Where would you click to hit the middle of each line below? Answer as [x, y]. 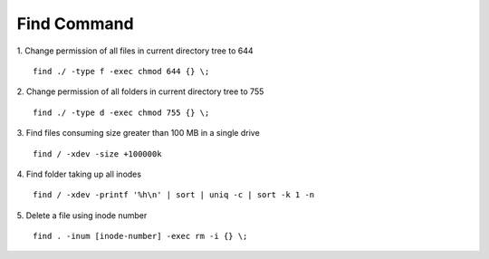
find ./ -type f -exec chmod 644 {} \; [121, 71]
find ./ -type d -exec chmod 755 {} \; [121, 112]
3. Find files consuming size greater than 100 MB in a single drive [138, 133]
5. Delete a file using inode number [82, 215]
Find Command [76, 24]
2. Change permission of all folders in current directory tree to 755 [140, 91]
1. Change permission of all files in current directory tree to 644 [135, 51]
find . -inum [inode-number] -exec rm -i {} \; [140, 236]
